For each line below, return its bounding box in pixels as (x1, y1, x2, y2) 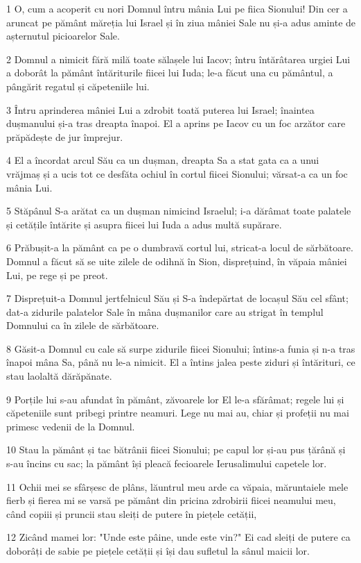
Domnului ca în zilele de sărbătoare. (6, 318, 159, 333)
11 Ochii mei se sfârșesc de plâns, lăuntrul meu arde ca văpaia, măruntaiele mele (6, 479, 349, 494)
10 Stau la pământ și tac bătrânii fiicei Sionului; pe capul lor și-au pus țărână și (6, 442, 346, 457)
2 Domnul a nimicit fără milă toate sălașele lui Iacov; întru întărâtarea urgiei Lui (6, 51, 351, 66)
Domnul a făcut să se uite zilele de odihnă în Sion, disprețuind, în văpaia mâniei (6, 253, 347, 268)
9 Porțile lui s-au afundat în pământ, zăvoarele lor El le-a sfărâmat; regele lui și (6, 392, 344, 406)
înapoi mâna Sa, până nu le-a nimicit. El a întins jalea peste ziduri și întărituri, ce (6, 355, 355, 369)
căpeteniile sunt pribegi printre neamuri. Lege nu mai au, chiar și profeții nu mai (6, 405, 349, 420)
